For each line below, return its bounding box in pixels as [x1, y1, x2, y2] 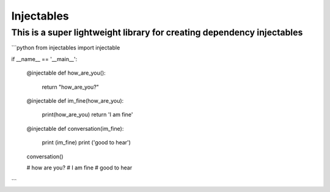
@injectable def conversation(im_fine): [26, 125, 124, 132]
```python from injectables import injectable [11, 44, 120, 51]
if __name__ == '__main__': [11, 55, 78, 62]
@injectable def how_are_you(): [26, 69, 106, 76]
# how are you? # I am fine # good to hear [26, 164, 133, 171]
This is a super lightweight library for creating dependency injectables [11, 27, 303, 38]
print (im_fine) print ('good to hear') [42, 139, 131, 146]
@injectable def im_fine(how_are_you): [26, 97, 124, 104]
